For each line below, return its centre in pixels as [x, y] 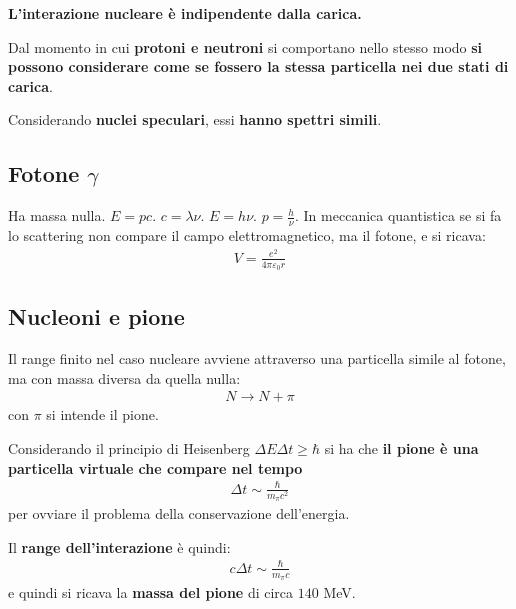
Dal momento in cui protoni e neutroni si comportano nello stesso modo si [245, 46]
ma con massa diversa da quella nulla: [124, 377]
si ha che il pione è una [401, 447]
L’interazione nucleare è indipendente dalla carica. [185, 13]
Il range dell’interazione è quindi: [119, 546]
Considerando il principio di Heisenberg [129, 447]
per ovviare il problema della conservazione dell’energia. [179, 513]
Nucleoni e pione [96, 316]
